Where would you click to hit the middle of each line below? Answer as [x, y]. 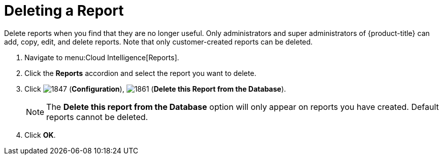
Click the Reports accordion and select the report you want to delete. [140, 73]
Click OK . [40, 135]
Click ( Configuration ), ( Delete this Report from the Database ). [155, 89]
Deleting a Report [64, 11]
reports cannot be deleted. [97, 117]
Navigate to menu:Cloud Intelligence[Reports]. [102, 57]
